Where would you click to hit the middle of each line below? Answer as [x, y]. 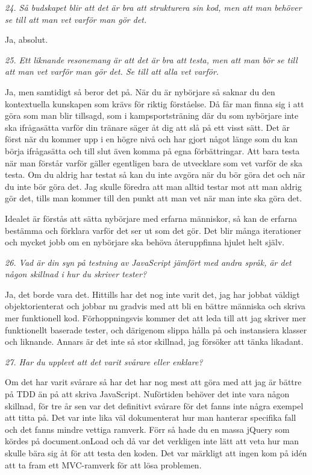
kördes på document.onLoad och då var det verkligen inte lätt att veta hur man [152, 441]
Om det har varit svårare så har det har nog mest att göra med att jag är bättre [153, 382]
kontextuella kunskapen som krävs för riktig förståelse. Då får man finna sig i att [154, 103]
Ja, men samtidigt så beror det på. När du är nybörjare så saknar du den [140, 91]
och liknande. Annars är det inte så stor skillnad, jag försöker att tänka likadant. [154, 341]
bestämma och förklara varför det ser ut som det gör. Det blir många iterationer [153, 230]
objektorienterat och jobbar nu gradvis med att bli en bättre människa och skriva [155, 306]
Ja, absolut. [27, 39]
